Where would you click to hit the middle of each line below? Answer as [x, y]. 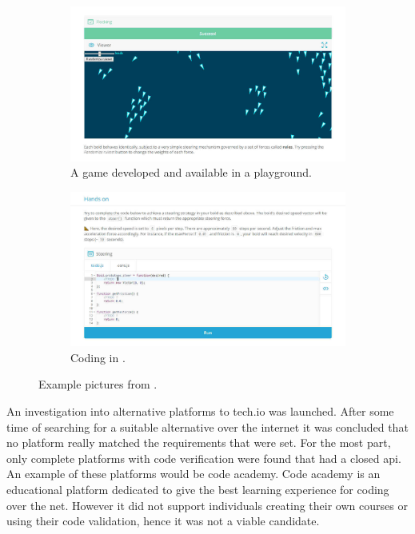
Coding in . [98, 357]
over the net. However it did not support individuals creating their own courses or [207, 505]
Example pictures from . [98, 384]
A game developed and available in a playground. [191, 172]
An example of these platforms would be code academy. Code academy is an [194, 474]
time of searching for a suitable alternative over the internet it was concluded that [207, 426]
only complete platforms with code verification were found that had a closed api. [204, 458]
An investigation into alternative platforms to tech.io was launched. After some [200, 410]
